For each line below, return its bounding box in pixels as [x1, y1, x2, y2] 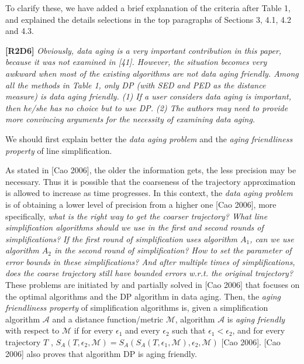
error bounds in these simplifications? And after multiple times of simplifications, [5, 255, 295, 267]
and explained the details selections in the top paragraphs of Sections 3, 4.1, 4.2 [5, 13, 291, 25]
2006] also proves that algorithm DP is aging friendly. [5, 347, 197, 359]
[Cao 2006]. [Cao [221, 336, 281, 348]
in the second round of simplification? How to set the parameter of [54, 244, 292, 256]
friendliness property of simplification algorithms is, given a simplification [5, 301, 268, 314]
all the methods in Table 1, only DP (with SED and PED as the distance [5, 78, 266, 91]
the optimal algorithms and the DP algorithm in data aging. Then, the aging [5, 290, 281, 302]
